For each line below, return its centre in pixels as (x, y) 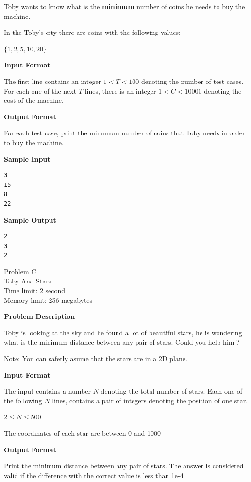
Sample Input (27, 158)
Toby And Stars (28, 281)
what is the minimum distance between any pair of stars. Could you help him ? (122, 342)
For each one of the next (40, 91)
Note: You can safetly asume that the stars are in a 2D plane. (96, 358)
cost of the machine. (34, 100)
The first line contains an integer (53, 81)
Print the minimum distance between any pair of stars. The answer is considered (124, 466)
